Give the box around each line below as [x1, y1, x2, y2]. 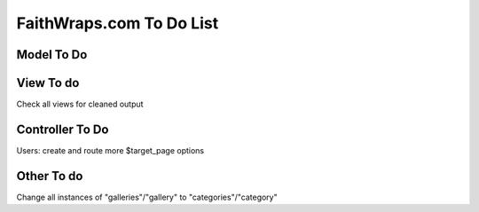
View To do [16, 75, 80, 90]
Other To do [16, 169, 83, 184]
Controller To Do [16, 122, 109, 137]
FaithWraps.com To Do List [16, 13, 219, 33]
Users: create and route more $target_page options [16, 145, 204, 155]
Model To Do [16, 47, 88, 62]
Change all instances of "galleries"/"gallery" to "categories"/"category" [16, 192, 279, 202]
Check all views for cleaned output [16, 98, 144, 110]
